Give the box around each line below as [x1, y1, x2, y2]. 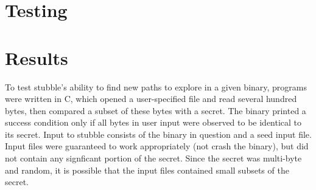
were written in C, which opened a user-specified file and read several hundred [5, 92, 297, 105]
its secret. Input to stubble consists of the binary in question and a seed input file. [5, 127, 312, 140]
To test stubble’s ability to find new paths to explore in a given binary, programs [5, 80, 307, 93]
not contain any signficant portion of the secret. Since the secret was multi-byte [5, 152, 302, 165]
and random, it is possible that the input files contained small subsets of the [5, 163, 289, 176]
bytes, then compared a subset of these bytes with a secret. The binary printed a [5, 104, 306, 117]
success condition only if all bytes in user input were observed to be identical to [5, 116, 302, 129]
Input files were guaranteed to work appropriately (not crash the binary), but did [5, 140, 309, 152]
